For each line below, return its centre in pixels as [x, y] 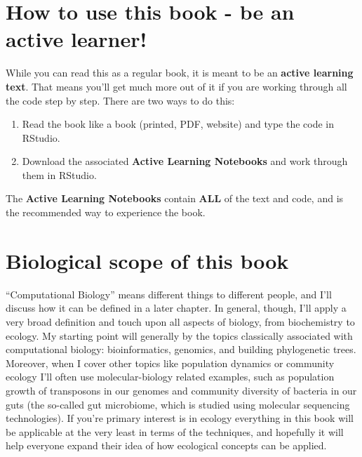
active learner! [76, 39]
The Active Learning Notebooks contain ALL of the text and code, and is [175, 198]
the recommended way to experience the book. [106, 212]
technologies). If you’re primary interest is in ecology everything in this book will [180, 418]
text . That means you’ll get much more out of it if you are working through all [176, 86]
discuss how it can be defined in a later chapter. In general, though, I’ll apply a [176, 308]
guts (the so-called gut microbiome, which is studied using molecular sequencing [178, 404]
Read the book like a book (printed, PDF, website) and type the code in [178, 124]
